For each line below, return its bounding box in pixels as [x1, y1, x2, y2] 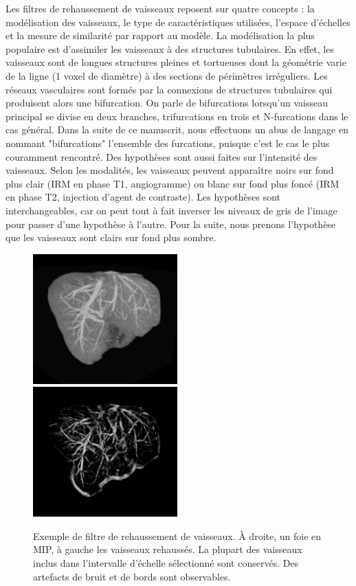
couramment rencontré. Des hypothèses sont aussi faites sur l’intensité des [5, 149, 318, 164]
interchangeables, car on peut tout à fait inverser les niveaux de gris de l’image [5, 203, 337, 217]
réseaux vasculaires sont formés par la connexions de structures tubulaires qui [5, 82, 333, 96]
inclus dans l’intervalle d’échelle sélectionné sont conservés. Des [33, 556, 299, 570]
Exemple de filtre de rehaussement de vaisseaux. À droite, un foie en [33, 528, 322, 543]
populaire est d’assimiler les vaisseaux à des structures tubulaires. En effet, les [5, 41, 334, 56]
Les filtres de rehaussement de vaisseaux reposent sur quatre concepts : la [5, 1, 315, 15]
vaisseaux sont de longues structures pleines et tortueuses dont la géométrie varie [5, 55, 346, 69]
